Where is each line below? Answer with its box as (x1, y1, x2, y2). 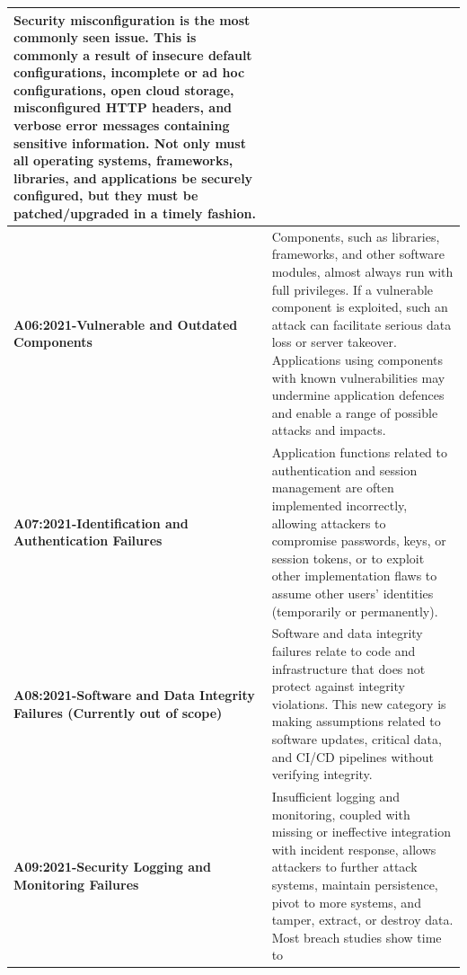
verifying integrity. (271, 765, 373, 784)
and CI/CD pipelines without (271, 747, 434, 766)
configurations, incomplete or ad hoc (13, 63, 245, 82)
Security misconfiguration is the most (13, 10, 251, 29)
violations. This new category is (271, 694, 446, 713)
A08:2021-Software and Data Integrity (13, 686, 255, 705)
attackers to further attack (271, 857, 418, 876)
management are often (271, 478, 394, 497)
